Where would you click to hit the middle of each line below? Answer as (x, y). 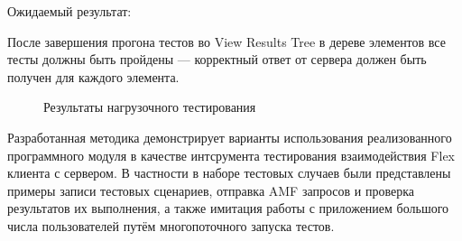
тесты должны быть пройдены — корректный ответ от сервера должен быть (217, 59)
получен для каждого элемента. (93, 76)
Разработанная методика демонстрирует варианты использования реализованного (230, 137)
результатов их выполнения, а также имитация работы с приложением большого (228, 208)
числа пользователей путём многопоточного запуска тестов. (171, 225)
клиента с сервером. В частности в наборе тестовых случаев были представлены (229, 173)
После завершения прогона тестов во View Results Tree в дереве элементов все (226, 41)
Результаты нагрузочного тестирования (150, 107)
